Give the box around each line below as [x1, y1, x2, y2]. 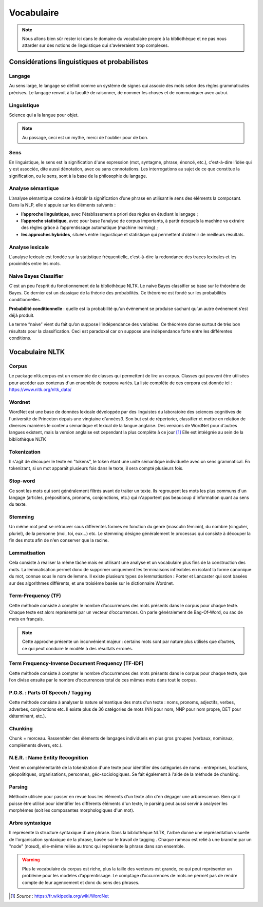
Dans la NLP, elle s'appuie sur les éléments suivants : [9, 202, 116, 208]
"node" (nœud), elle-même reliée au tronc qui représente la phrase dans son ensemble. [9, 844, 185, 849]
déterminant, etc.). [9, 713, 46, 719]
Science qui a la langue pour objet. [9, 112, 79, 118]
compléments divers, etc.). [9, 742, 63, 748]
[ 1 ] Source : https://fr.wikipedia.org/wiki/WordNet [10, 893, 109, 899]
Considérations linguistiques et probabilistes [9, 58, 149, 66]
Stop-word [9, 477, 35, 484]
